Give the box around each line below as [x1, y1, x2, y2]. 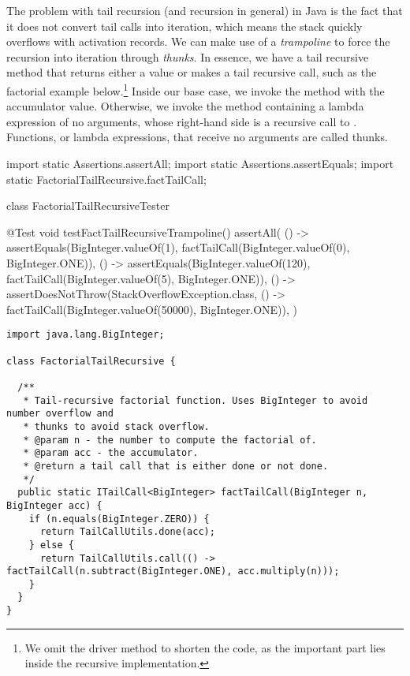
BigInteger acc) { [6, 499, 102, 511]
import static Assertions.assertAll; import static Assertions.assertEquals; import [6, 155, 394, 171]
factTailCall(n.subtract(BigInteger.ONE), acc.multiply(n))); [6, 566, 340, 577]
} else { [28, 539, 74, 551]
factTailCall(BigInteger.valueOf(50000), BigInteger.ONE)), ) [6, 301, 297, 317]
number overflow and [6, 408, 114, 420]
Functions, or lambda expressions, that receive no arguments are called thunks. [6, 129, 388, 145]
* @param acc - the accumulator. [23, 447, 199, 459]
